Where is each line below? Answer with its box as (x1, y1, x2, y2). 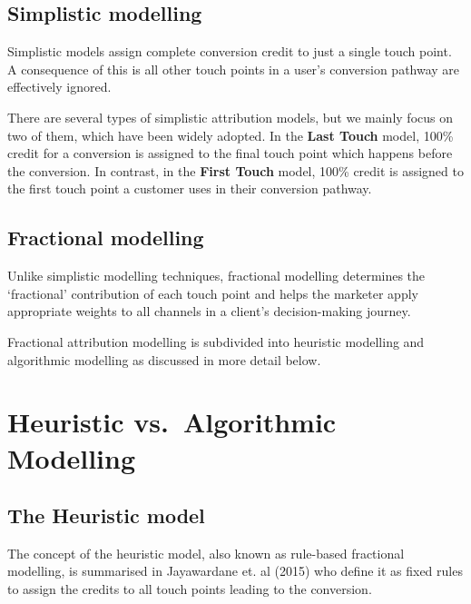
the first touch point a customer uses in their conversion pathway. (7, 179, 372, 198)
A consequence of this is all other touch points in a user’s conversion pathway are (7, 59, 460, 78)
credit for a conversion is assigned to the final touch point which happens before (7, 144, 453, 163)
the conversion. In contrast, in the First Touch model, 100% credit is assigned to (7, 161, 464, 180)
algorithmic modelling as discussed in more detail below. (7, 350, 321, 369)
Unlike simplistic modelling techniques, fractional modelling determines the (7, 266, 426, 285)
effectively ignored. (7, 77, 112, 96)
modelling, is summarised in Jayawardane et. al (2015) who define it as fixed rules (7, 561, 463, 580)
